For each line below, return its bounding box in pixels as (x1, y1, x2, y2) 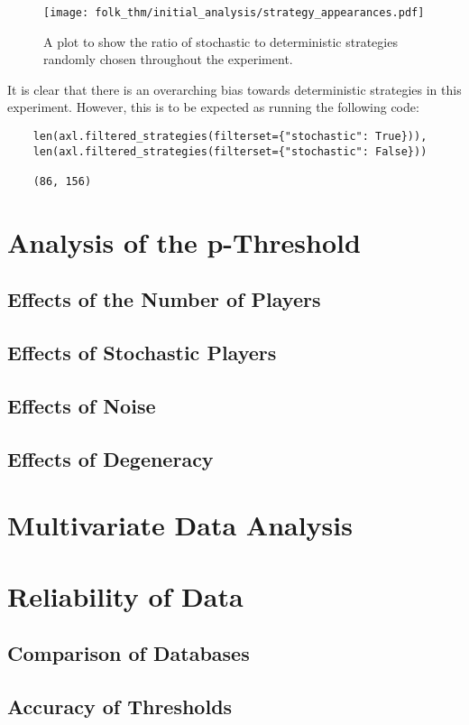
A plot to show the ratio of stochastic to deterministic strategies (43, 32, 398, 51)
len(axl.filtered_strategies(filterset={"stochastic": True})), (32, 130, 428, 144)
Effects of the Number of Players (7, 285, 321, 313)
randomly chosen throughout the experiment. (43, 50, 293, 69)
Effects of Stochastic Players (7, 339, 277, 367)
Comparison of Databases (7, 639, 250, 667)
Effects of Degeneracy (7, 444, 214, 472)
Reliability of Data (7, 577, 244, 614)
